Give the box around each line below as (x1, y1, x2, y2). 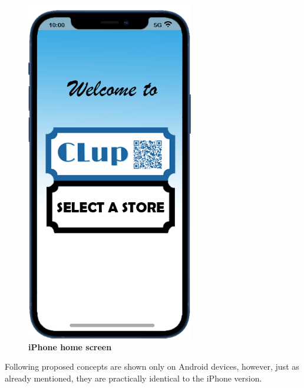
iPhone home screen (28, 340, 112, 353)
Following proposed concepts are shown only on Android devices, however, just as (5, 360, 299, 373)
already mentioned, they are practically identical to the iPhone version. (5, 372, 262, 384)
